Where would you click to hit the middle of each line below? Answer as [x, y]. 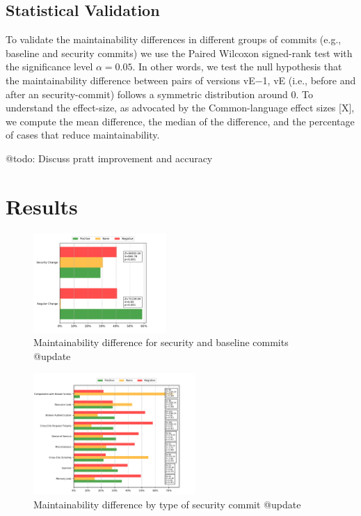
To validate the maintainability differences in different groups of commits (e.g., [174, 39]
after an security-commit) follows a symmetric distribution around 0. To [159, 94]
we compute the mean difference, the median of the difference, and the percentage [180, 121]
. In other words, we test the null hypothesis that [237, 67]
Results [42, 206]
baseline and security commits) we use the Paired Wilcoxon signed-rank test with [179, 53]
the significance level [49, 67]
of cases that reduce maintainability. [83, 135]
